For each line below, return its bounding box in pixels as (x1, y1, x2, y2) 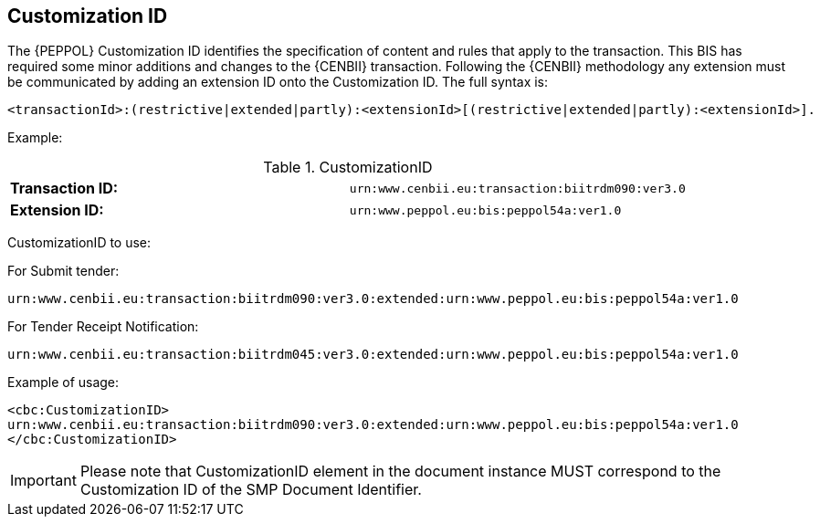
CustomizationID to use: (7, 235, 152, 251)
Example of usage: (7, 374, 120, 391)
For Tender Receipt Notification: (7, 319, 199, 335)
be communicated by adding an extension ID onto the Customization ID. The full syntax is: (7, 74, 549, 90)
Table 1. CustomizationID (263, 158, 433, 177)
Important (10, 471, 77, 490)
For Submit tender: (7, 263, 120, 279)
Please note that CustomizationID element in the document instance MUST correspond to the (79, 462, 721, 481)
